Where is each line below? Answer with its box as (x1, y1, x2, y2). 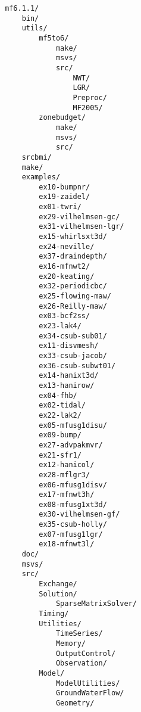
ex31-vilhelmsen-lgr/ (39, 222, 124, 231)
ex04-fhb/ (39, 391, 77, 400)
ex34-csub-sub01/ (39, 331, 107, 340)
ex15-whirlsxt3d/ (39, 232, 107, 241)
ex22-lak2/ (39, 411, 82, 419)
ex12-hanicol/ (39, 461, 95, 470)
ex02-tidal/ (39, 401, 86, 410)
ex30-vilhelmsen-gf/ (39, 510, 120, 519)
